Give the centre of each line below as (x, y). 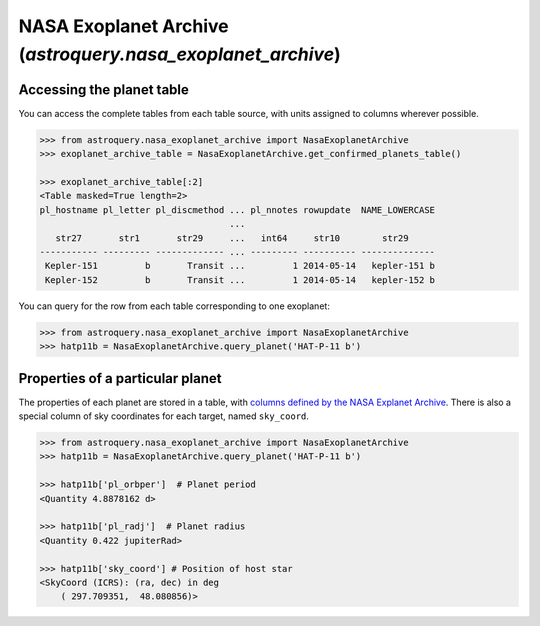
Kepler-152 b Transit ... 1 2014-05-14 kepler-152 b (240, 279)
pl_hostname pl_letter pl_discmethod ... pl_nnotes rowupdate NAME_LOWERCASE (237, 209)
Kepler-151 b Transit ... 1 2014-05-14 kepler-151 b (240, 266)
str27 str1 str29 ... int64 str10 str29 (232, 238)
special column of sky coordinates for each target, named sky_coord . (164, 416)
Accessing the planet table (104, 89)
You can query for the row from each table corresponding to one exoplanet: (174, 306)
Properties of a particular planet (120, 378)
